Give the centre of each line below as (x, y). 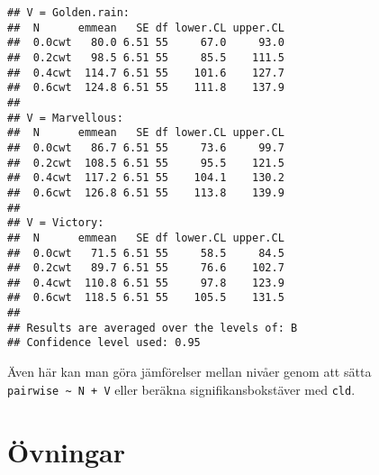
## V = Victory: (56, 223)
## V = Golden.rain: (69, 13)
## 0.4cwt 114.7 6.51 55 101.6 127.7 (146, 73)
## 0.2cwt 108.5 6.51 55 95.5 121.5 (146, 163)
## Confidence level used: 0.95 (104, 343)
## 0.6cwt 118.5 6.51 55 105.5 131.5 (146, 298)
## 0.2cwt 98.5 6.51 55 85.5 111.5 (146, 57)
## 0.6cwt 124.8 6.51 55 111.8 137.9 (146, 88)
